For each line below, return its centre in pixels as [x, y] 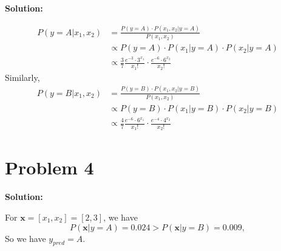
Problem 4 [49, 167]
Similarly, [22, 77]
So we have [25, 238]
